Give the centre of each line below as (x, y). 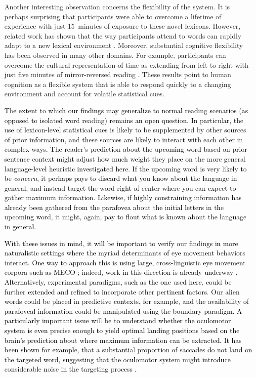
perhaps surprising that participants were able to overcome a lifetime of (113, 16)
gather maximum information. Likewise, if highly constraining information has (123, 197)
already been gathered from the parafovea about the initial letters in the (114, 207)
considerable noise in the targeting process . (71, 369)
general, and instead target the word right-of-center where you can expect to (120, 188)
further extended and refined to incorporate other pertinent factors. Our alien (122, 291)
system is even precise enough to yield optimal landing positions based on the (122, 330)
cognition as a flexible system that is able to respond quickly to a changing (118, 84)
